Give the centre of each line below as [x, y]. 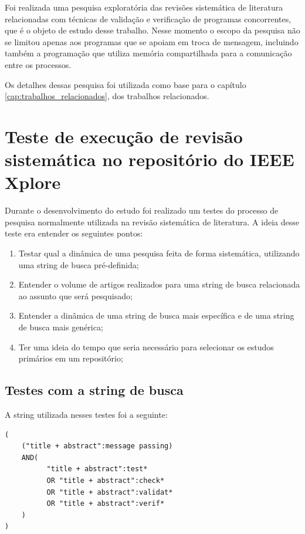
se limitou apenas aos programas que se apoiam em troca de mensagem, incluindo [152, 41]
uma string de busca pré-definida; [79, 264]
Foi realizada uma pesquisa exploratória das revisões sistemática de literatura [144, 7]
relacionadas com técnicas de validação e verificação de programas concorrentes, [148, 18]
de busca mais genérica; [61, 327]
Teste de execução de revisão [124, 136]
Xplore [33, 182]
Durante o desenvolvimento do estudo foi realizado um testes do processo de [142, 210]
